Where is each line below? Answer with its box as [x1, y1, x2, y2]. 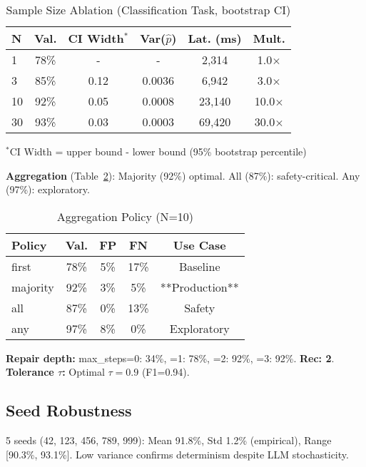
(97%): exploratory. [6, 182, 90, 197]
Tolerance [6, 364, 54, 379]
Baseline [178, 257, 220, 274]
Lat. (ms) [188, 30, 242, 46]
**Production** [160, 278, 239, 295]
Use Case [173, 236, 226, 253]
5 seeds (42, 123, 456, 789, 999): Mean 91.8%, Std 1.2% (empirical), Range [6, 433, 332, 448]
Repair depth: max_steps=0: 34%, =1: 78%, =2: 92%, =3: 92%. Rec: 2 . [6, 350, 335, 365]
